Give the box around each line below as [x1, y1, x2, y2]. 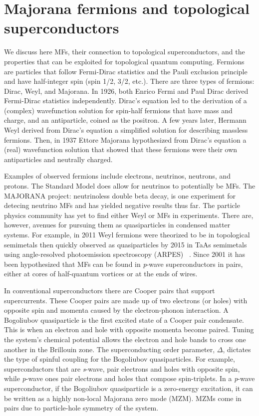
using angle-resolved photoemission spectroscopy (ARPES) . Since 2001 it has [4, 249, 246, 259]
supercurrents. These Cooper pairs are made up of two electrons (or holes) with [4, 295, 248, 305]
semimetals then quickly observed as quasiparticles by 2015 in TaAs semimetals [4, 239, 247, 249]
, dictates [223, 344, 251, 354]
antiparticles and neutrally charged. [4, 154, 113, 164]
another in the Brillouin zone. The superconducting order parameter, [4, 344, 215, 354]
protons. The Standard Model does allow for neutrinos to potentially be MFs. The [4, 181, 256, 191]
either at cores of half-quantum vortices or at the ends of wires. [4, 268, 198, 279]
